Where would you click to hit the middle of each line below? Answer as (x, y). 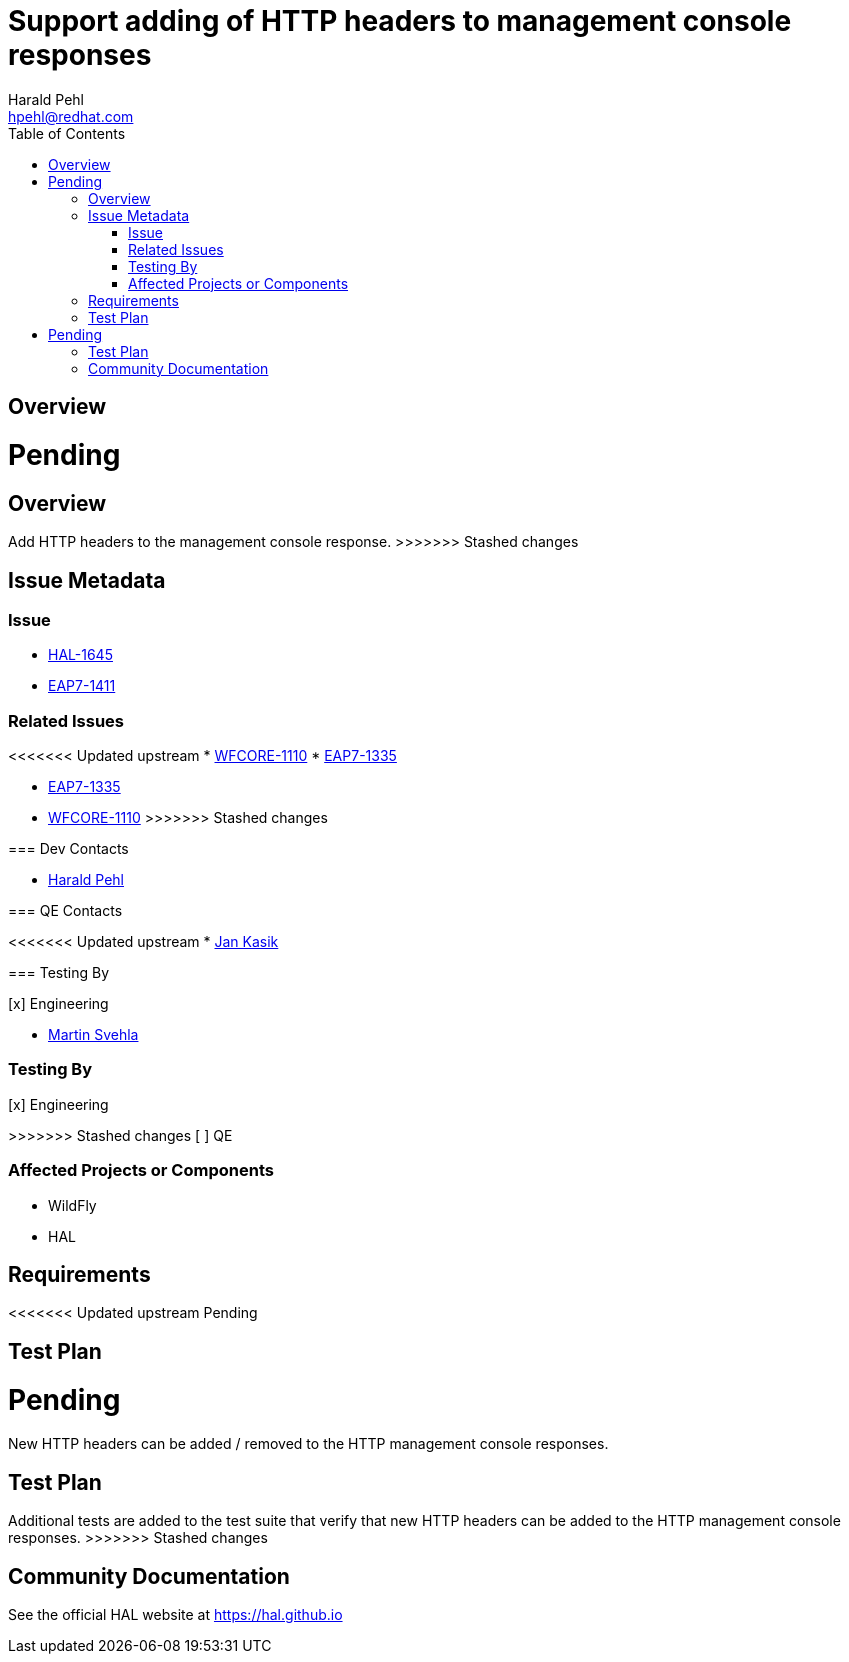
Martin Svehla (93, 1035)
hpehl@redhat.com (71, 116)
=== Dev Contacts (68, 849)
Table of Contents (67, 133)
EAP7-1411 (82, 686)
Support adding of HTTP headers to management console (400, 21)
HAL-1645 (80, 655)
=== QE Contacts (65, 911)
